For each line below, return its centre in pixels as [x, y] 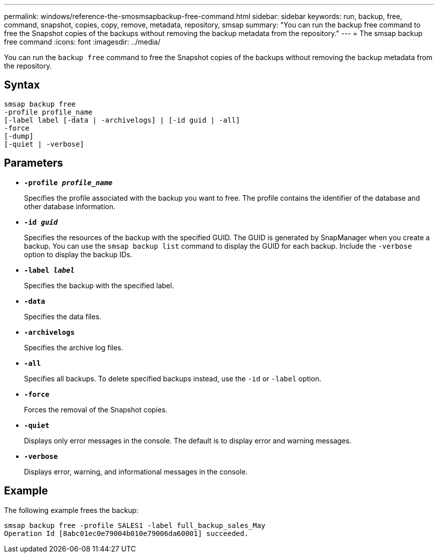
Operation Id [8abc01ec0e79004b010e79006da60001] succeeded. [126, 533]
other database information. [70, 206]
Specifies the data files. [63, 316]
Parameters [33, 163]
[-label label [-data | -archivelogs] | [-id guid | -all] [122, 120]
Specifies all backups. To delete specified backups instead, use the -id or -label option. [173, 378]
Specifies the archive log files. [74, 347]
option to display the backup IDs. [78, 254]
